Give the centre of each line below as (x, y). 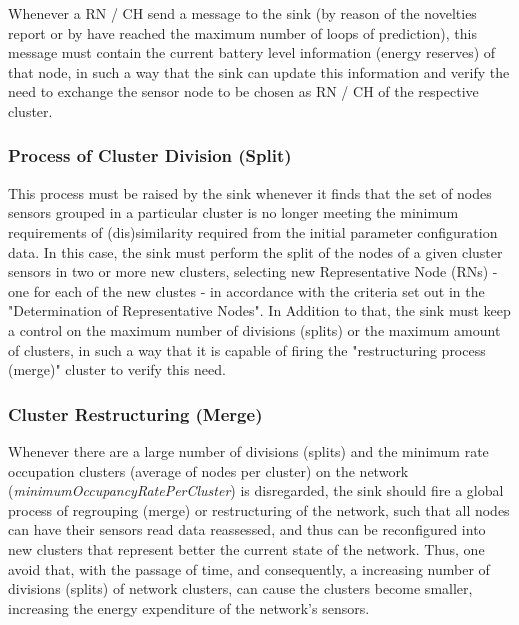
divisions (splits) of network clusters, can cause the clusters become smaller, (240, 588)
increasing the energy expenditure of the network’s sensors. (189, 607)
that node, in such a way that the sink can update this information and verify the (259, 71)
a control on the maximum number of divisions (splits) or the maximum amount (254, 329)
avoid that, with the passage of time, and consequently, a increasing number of (249, 568)
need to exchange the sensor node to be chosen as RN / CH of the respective (243, 91)
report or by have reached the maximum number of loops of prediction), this (243, 32)
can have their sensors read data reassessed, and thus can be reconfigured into (247, 529)
